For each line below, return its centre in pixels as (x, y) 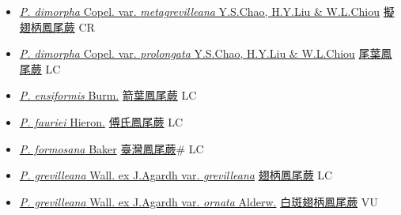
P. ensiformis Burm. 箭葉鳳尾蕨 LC (108, 95)
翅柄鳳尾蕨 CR (57, 26)
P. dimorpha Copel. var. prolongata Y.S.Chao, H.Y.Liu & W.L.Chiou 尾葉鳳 (206, 53)
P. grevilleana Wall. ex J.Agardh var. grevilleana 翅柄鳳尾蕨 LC (176, 175)
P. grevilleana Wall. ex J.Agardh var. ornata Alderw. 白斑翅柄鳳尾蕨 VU (199, 201)
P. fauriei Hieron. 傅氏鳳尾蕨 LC (101, 121)
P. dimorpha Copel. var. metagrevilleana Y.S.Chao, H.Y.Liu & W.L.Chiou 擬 (207, 11)
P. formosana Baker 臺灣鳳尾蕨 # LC (112, 148)
